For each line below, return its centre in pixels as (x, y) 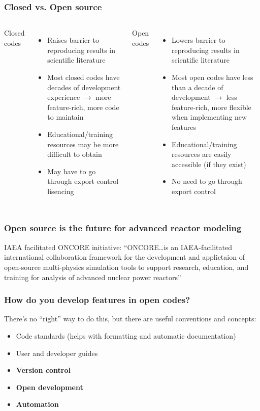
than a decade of (197, 87)
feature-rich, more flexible (211, 107)
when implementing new (209, 117)
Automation (37, 404)
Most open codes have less (212, 77)
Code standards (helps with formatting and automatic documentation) (126, 335)
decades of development (84, 87)
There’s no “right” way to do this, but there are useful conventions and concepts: (130, 319)
